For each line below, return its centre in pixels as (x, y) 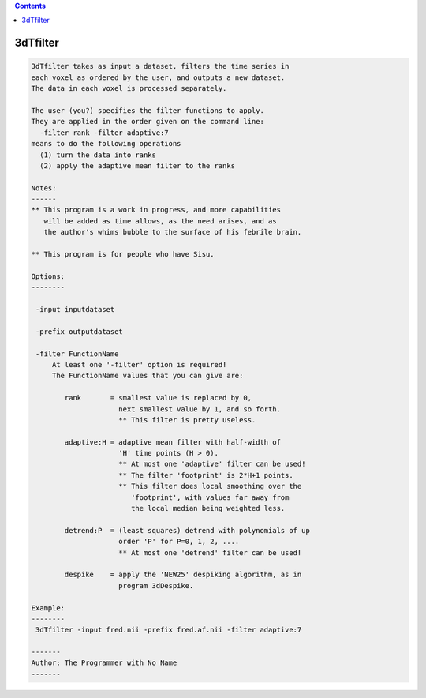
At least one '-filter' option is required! (139, 364)
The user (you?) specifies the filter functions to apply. (148, 110)
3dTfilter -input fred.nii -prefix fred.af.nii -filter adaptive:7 (169, 630)
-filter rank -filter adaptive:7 (104, 133)
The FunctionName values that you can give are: (148, 376)
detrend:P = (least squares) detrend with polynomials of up (187, 530)
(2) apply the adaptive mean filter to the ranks (138, 165)
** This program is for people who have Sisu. (123, 254)
